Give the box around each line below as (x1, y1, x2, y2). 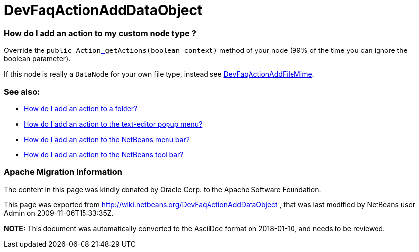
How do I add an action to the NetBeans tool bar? (24, 150, 184, 159)
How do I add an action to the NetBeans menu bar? (24, 135, 190, 144)
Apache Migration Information (4, 167, 122, 177)
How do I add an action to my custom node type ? (4, 28, 196, 38)
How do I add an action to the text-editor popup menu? (24, 119, 203, 128)
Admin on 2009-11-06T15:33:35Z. (4, 208, 114, 217)
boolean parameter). (4, 54, 71, 63)
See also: (4, 86, 40, 97)
